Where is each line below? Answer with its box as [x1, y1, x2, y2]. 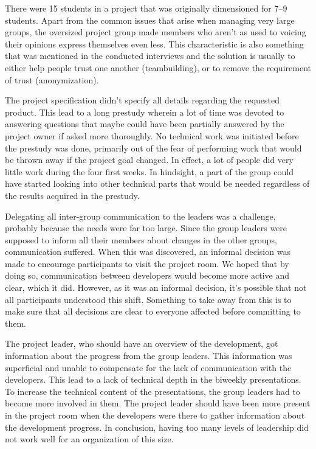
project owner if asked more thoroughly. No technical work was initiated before [5, 129, 299, 142]
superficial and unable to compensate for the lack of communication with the [5, 361, 292, 374]
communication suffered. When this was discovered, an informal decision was [5, 245, 290, 258]
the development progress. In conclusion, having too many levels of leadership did [5, 420, 309, 433]
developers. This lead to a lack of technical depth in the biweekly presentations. [5, 373, 301, 386]
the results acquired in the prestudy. [5, 189, 140, 201]
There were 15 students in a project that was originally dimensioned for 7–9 [5, 2, 287, 14]
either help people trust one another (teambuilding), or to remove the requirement [5, 61, 311, 74]
